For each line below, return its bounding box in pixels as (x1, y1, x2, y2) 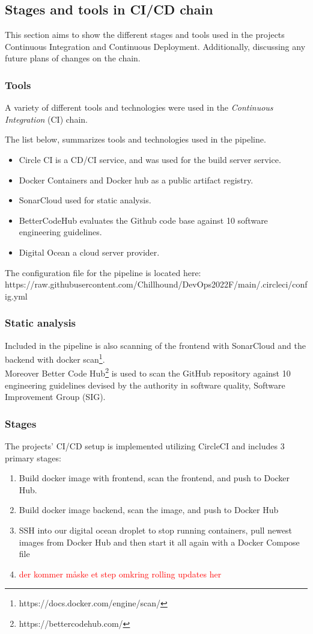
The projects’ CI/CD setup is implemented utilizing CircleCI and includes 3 (5, 440, 285, 452)
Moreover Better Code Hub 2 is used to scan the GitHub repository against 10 (5, 365, 291, 380)
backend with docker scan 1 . (5, 351, 105, 365)
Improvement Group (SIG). (5, 390, 106, 403)
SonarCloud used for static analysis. (19, 194, 151, 206)
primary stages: (5, 451, 61, 464)
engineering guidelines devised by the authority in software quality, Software (5, 378, 285, 391)
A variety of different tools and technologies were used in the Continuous (5, 101, 273, 114)
